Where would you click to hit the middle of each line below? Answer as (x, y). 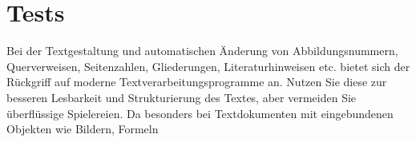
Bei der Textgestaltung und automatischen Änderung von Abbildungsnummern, (202, 51)
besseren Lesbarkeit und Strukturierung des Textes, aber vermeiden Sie (182, 97)
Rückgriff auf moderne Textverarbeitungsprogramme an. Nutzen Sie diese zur (197, 82)
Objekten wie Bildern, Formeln (83, 129)
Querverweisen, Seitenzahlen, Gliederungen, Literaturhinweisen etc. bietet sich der (208, 66)
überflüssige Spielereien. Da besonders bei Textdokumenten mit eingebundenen (200, 113)
